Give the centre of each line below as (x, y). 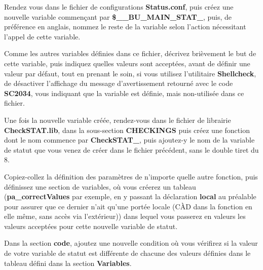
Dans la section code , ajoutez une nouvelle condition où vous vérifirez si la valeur (131, 243)
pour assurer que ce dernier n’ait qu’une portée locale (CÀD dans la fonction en (128, 206)
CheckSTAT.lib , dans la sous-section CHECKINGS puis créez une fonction (127, 130)
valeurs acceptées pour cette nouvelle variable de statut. (91, 226)
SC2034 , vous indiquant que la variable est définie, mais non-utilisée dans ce (124, 93)
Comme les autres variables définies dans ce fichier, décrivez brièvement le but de (130, 53)
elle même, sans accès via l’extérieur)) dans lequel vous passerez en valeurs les (125, 216)
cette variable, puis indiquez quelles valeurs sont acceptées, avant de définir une (127, 63)
